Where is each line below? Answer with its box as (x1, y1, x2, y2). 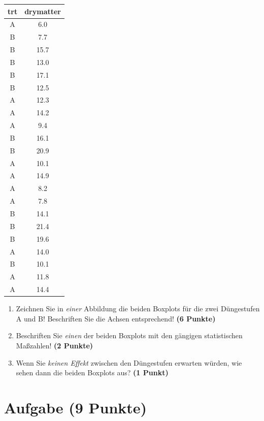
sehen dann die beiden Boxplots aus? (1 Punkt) (16, 367, 169, 378)
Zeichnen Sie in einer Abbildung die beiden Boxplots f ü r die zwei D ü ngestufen (16, 303, 260, 314)
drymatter (24, 6, 61, 16)
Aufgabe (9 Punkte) (4, 397, 147, 417)
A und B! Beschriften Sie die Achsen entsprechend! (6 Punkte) (16, 313, 216, 323)
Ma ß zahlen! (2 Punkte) (16, 340, 93, 350)
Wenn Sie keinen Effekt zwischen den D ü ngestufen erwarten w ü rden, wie (16, 357, 242, 368)
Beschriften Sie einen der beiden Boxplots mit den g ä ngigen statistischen (16, 330, 243, 341)
